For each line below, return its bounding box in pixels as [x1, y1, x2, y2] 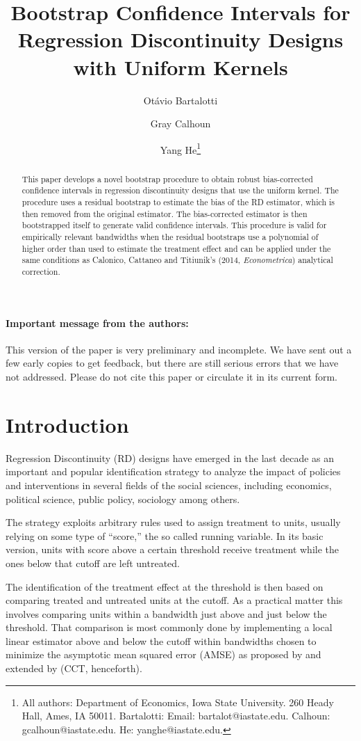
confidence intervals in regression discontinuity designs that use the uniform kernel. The [22, 184, 339, 196]
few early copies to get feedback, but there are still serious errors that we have [6, 356, 339, 370]
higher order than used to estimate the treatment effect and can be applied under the [22, 242, 331, 254]
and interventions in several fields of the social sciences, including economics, [6, 477, 332, 492]
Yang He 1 [160, 140, 201, 157]
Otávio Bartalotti [143, 93, 218, 107]
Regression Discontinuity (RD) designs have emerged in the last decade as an [6, 450, 335, 465]
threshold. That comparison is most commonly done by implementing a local [6, 620, 333, 635]
